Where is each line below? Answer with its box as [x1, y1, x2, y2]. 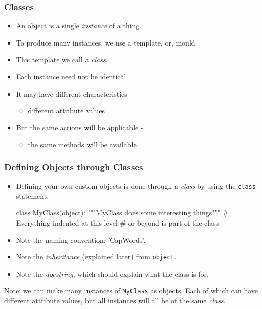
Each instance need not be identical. [16, 71, 128, 81]
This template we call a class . [16, 54, 108, 65]
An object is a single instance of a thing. [16, 20, 142, 31]
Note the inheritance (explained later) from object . [16, 251, 177, 262]
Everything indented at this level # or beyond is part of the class [16, 217, 219, 228]
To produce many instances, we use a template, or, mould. [16, 37, 197, 48]
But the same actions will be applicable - [16, 122, 143, 133]
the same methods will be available [28, 139, 137, 150]
